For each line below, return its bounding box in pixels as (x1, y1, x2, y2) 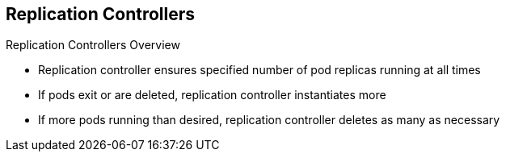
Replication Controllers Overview (6, 38, 180, 52)
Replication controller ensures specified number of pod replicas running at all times (38, 63, 481, 77)
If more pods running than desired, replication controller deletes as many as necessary (38, 113, 500, 127)
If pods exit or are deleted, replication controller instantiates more (38, 88, 386, 102)
